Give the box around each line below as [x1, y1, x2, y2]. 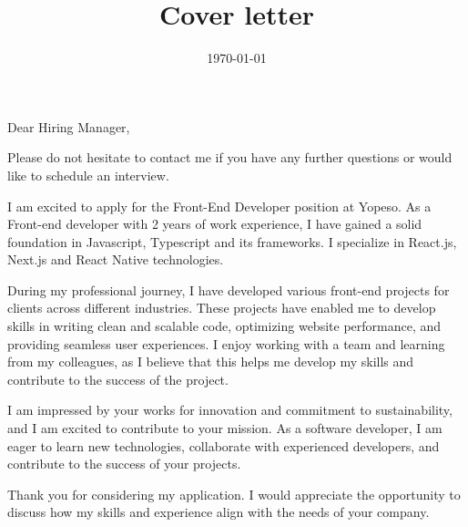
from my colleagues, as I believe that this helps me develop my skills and [7, 352, 414, 371]
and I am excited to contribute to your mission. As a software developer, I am [7, 418, 443, 438]
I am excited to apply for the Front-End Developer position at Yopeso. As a [7, 196, 432, 215]
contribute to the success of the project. [7, 369, 229, 388]
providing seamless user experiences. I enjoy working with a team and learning [7, 334, 445, 353]
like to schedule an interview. [7, 165, 169, 184]
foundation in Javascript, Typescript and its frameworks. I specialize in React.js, [7, 232, 457, 251]
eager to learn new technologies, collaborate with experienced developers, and [7, 436, 440, 455]
